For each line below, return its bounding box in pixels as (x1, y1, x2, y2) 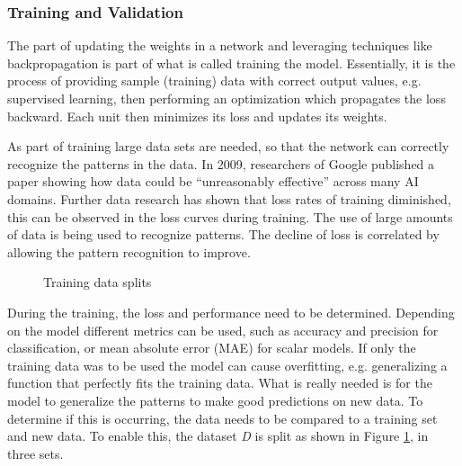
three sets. (7, 444, 64, 462)
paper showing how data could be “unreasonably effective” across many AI (7, 172, 419, 191)
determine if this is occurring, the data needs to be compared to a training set (7, 408, 438, 427)
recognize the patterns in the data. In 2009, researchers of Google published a (7, 154, 435, 173)
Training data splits (43, 273, 152, 291)
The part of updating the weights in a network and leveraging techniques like (7, 36, 432, 55)
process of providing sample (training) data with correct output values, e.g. (7, 71, 422, 90)
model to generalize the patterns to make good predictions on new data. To (7, 390, 423, 409)
